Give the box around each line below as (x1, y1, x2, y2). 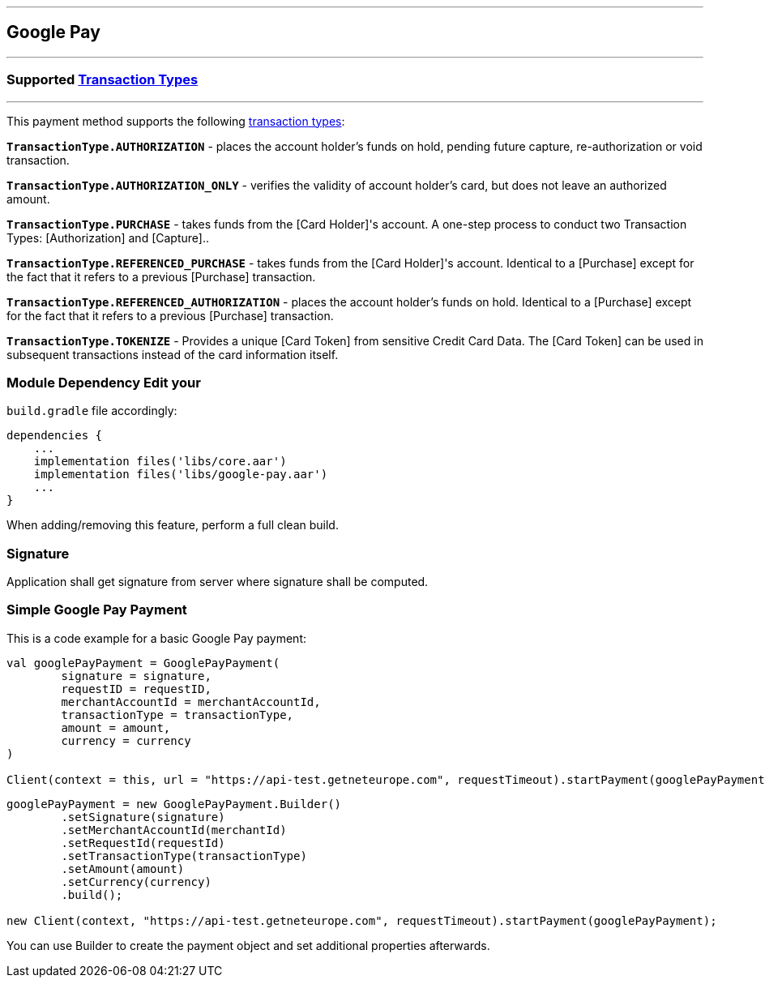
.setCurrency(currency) (61, 875, 212, 888)
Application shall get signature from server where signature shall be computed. (6, 575, 429, 589)
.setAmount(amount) (61, 862, 185, 875)
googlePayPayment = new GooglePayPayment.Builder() (6, 797, 342, 811)
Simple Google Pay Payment (6, 601, 187, 618)
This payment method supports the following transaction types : (6, 113, 345, 128)
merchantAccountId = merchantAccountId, (61, 695, 321, 708)
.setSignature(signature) (61, 810, 225, 824)
